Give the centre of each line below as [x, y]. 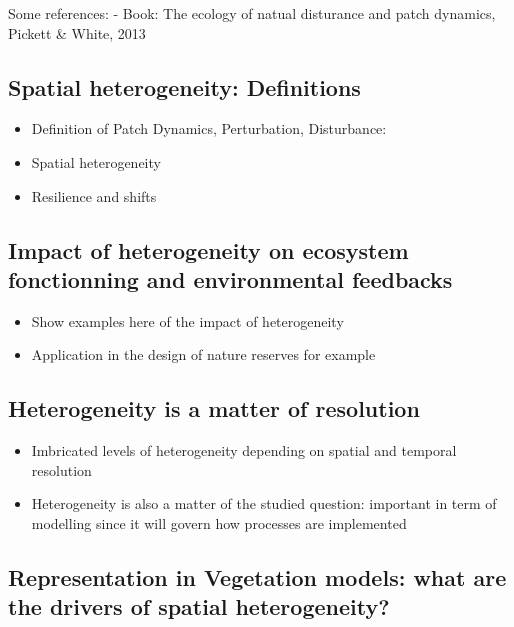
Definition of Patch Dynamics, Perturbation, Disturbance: [209, 128]
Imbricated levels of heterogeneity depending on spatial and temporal [244, 450]
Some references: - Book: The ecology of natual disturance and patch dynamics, [252, 13]
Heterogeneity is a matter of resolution [214, 408]
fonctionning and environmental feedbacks [230, 278]
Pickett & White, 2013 [77, 32]
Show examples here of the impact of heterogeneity [187, 320]
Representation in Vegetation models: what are [257, 576]
